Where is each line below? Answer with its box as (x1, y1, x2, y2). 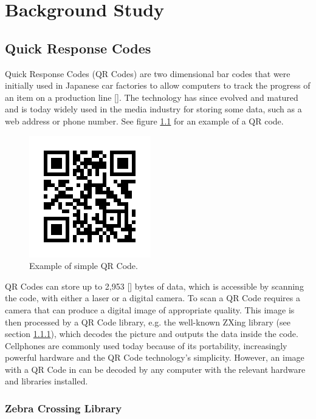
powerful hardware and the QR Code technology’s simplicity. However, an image (5, 351, 304, 364)
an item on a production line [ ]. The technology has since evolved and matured (5, 90, 298, 103)
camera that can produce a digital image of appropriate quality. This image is (5, 303, 295, 316)
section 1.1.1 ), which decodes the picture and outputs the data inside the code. (5, 327, 298, 340)
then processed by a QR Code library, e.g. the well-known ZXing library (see (5, 315, 291, 328)
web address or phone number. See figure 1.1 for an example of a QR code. (5, 114, 284, 127)
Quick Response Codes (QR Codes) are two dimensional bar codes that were (5, 67, 290, 80)
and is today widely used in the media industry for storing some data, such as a (5, 103, 302, 115)
